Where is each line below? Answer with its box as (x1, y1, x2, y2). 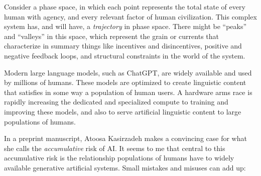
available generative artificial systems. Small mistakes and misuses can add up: (4, 162, 246, 172)
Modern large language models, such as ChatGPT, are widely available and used (4, 67, 252, 77)
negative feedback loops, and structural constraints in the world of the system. (4, 50, 245, 60)
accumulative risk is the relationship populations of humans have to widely (4, 152, 234, 163)
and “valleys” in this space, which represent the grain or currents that (4, 30, 219, 41)
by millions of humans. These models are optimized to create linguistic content (4, 77, 246, 87)
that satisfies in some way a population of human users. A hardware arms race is (4, 86, 252, 97)
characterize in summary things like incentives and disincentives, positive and (4, 40, 242, 51)
